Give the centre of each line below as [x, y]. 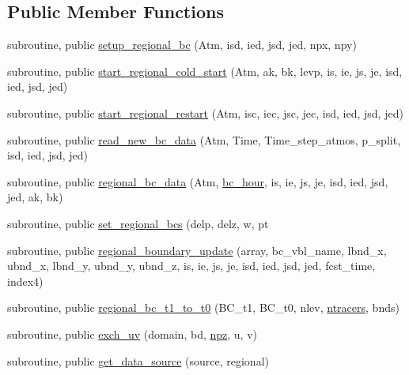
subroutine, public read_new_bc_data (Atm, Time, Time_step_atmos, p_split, [204, 139]
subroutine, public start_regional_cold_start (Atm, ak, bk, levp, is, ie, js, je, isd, [205, 71]
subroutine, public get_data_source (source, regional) [138, 360]
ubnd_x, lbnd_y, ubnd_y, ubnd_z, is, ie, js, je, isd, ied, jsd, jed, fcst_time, [191, 266]
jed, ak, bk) [35, 197]
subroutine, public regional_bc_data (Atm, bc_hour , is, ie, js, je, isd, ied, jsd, [198, 181]
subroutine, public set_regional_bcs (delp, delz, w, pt [138, 223]
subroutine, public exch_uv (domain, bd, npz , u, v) [133, 334]
